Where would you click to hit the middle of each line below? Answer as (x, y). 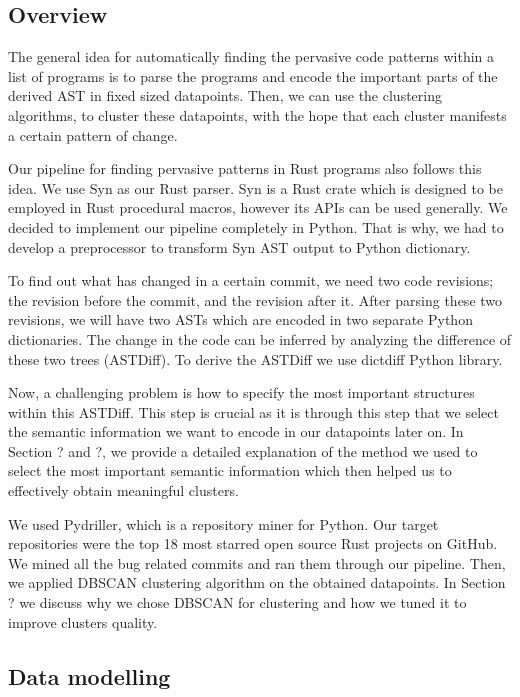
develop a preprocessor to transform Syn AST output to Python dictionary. (239, 246)
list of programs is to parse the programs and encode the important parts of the (253, 75)
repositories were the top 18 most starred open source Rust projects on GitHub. (253, 543)
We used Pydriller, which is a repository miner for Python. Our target (223, 523)
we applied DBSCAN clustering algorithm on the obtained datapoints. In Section (257, 582)
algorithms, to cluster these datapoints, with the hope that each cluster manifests (257, 114)
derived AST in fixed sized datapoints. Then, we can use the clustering (225, 95)
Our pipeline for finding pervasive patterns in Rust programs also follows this (245, 168)
